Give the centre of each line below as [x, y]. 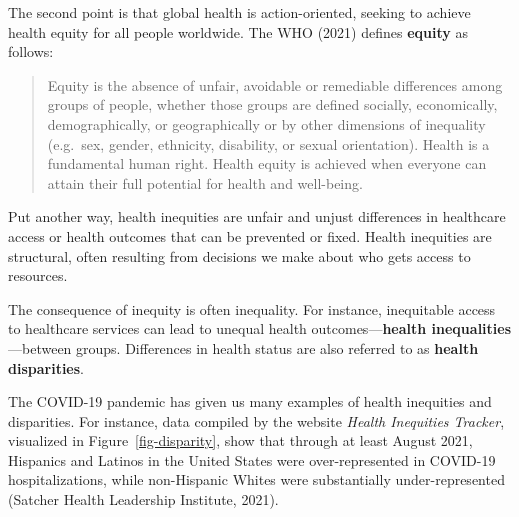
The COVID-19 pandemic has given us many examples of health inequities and [250, 401]
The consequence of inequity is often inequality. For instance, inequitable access [252, 308]
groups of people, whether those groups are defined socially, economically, [272, 104]
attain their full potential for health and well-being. [205, 182]
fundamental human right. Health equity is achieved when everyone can [267, 163]
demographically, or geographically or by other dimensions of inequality [266, 123]
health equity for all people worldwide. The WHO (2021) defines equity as [238, 31]
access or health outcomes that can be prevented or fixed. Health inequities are [250, 235]
